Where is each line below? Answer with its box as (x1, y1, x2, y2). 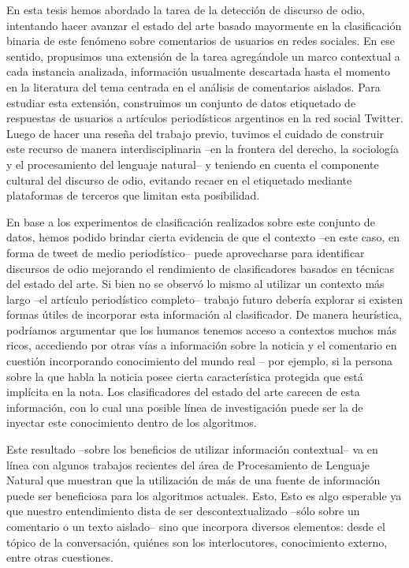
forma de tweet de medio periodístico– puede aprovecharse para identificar (6, 244, 365, 260)
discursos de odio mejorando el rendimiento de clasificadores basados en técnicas (6, 260, 394, 276)
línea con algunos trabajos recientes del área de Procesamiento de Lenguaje (6, 456, 370, 473)
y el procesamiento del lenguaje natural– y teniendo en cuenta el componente (6, 155, 379, 172)
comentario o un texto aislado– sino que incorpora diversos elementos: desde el (6, 518, 385, 534)
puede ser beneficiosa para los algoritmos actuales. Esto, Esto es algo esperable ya (6, 487, 402, 503)
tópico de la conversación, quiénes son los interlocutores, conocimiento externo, (6, 533, 388, 550)
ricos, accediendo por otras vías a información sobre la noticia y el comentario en (6, 337, 397, 353)
